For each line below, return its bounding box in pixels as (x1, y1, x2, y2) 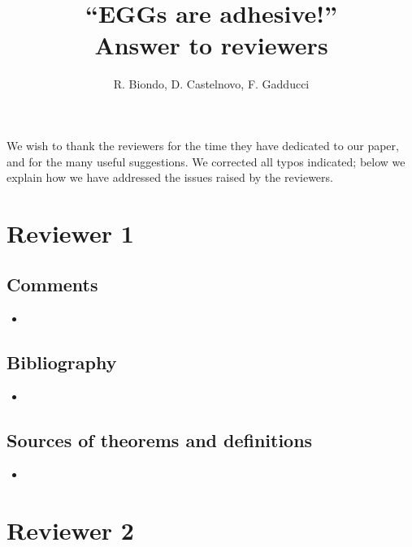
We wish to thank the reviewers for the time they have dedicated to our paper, (7, 136, 399, 153)
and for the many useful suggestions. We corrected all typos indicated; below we (7, 153, 405, 170)
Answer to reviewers (94, 28, 328, 62)
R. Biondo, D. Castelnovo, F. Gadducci (113, 75, 310, 93)
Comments (7, 272, 98, 297)
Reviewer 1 (7, 216, 134, 249)
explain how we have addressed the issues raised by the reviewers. (7, 169, 333, 186)
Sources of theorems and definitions (7, 428, 313, 453)
